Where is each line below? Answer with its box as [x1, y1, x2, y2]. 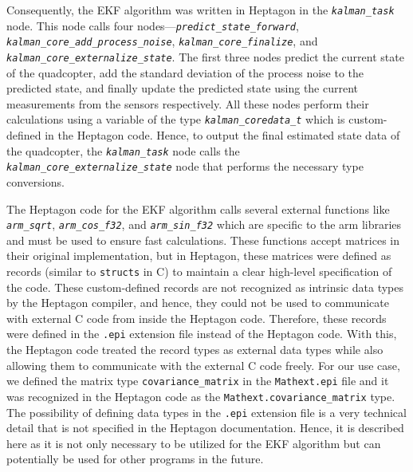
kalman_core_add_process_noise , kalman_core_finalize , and [6, 33, 318, 49]
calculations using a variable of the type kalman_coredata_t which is [6, 111, 345, 128]
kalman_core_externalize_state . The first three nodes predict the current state [6, 48, 404, 65]
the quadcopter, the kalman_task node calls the [6, 142, 240, 159]
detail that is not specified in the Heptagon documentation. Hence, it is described [6, 419, 404, 436]
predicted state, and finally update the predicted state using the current [6, 80, 359, 96]
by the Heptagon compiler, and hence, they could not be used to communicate [6, 294, 389, 311]
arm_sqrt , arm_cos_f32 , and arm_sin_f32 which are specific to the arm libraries [6, 216, 402, 233]
